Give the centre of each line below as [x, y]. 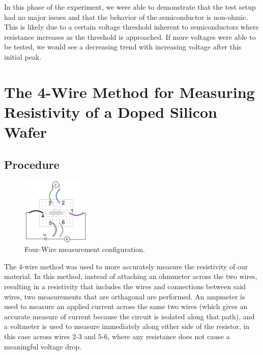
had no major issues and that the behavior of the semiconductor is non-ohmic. [126, 17]
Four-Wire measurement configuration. [85, 249]
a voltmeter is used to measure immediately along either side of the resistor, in [127, 326]
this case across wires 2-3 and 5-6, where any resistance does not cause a [117, 336]
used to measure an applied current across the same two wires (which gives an [126, 306]
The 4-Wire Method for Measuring [129, 92]
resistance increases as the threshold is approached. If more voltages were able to [130, 36]
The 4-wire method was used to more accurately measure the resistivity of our [126, 266]
